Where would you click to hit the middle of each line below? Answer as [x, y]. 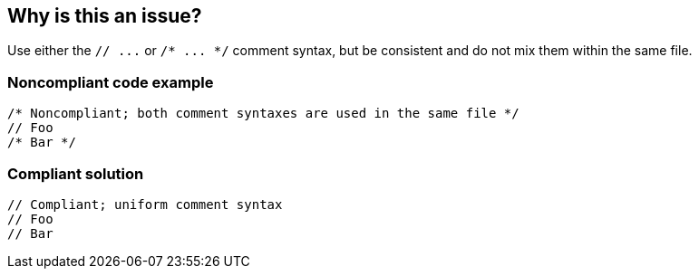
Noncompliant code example [111, 82]
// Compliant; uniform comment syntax [145, 204]
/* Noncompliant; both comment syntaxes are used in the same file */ [263, 114]
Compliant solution [76, 173]
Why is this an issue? [105, 16]
